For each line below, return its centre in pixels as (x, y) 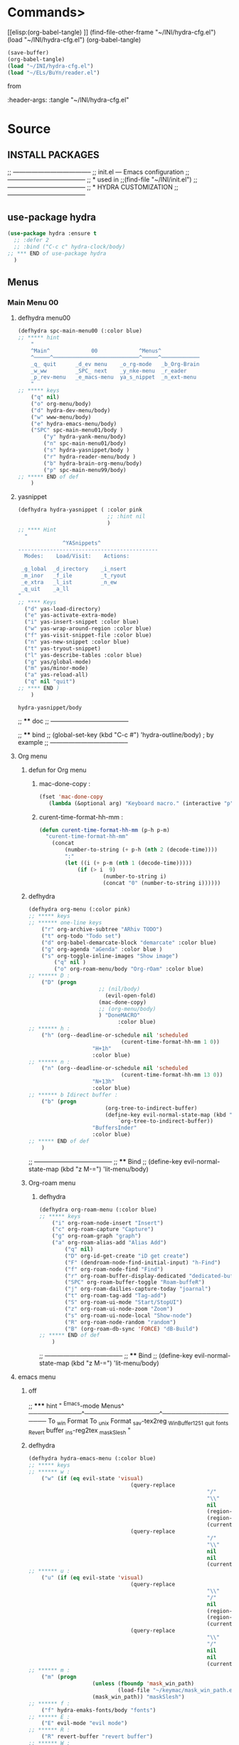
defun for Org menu (57, 770)
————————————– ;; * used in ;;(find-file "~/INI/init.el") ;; (102, 179)
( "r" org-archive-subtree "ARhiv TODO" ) (102, 930)
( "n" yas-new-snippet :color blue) (77, 641)
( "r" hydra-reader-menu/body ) (90, 456)
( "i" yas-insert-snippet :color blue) (82, 622)
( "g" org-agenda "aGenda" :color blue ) (102, 949)
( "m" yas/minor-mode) (57, 669)
